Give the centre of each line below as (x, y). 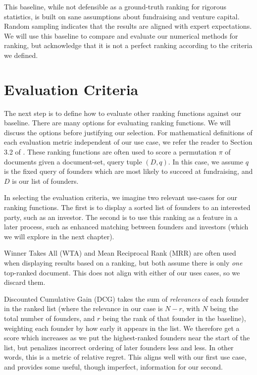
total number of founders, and (50, 318)
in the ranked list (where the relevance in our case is (83, 308)
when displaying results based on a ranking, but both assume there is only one (123, 263)
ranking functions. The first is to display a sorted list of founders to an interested (127, 207)
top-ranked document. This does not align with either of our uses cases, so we (122, 272)
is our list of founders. (45, 181)
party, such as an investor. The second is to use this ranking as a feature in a (121, 217)
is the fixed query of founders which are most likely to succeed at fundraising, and (128, 171)
